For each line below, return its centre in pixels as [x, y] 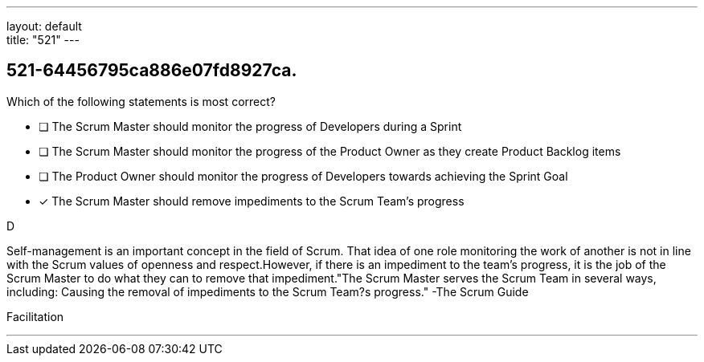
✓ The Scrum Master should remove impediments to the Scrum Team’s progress [252, 201]
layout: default [44, 26]
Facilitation [35, 316]
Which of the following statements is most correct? [141, 101]
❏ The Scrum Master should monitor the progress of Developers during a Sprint [250, 126]
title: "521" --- [43, 40]
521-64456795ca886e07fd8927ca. [152, 71]
